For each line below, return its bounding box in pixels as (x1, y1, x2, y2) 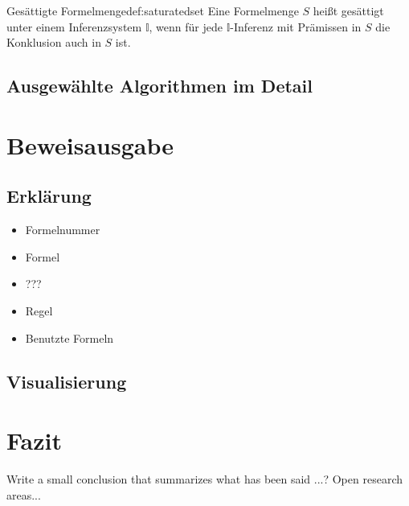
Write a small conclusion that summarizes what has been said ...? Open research (6, 471, 403, 487)
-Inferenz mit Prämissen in (230, 18, 362, 35)
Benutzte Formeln (25, 329, 114, 346)
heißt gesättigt (313, 2, 384, 19)
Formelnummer (25, 221, 100, 238)
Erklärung (6, 183, 92, 208)
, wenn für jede (149, 18, 223, 35)
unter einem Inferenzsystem (6, 18, 142, 35)
